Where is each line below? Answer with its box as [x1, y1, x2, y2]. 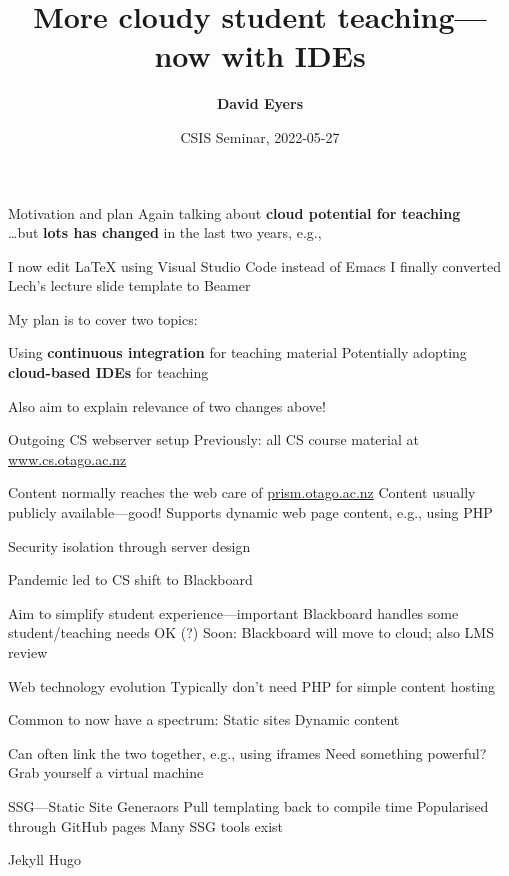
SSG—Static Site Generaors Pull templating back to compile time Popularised [8, 795, 489, 816]
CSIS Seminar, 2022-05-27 [180, 126, 340, 147]
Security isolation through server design [8, 535, 251, 556]
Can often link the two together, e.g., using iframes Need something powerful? [8, 742, 487, 763]
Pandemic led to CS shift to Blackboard [8, 569, 253, 590]
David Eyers [216, 93, 303, 114]
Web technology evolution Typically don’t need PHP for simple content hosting [8, 675, 496, 696]
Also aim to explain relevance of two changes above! [8, 395, 326, 416]
